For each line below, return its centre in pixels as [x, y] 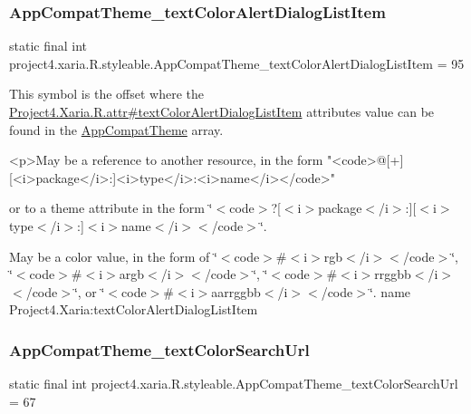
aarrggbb [236, 291]
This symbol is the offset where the [106, 94]
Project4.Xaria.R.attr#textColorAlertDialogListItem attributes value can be [222, 111]
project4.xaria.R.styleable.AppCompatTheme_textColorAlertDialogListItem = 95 [237, 63]
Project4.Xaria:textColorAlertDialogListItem [134, 309]
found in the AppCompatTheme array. [116, 129]
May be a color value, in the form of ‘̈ [113, 256]
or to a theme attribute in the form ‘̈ [111, 208]
